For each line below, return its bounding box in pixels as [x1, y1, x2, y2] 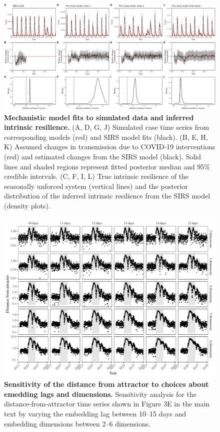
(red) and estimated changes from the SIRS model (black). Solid [4, 151, 201, 161]
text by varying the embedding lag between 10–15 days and [4, 408, 186, 418]
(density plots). [4, 200, 50, 210]
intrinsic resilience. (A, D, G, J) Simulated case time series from [4, 122, 209, 132]
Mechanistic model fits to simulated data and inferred [4, 112, 194, 122]
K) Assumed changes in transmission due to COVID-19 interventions [4, 141, 215, 152]
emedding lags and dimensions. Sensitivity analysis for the [4, 388, 196, 399]
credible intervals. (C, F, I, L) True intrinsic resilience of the [4, 171, 189, 181]
